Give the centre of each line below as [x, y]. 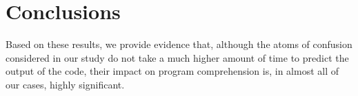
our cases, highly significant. [65, 84]
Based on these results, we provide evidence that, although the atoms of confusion [179, 44]
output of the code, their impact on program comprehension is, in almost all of [172, 71]
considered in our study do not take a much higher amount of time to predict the [177, 57]
